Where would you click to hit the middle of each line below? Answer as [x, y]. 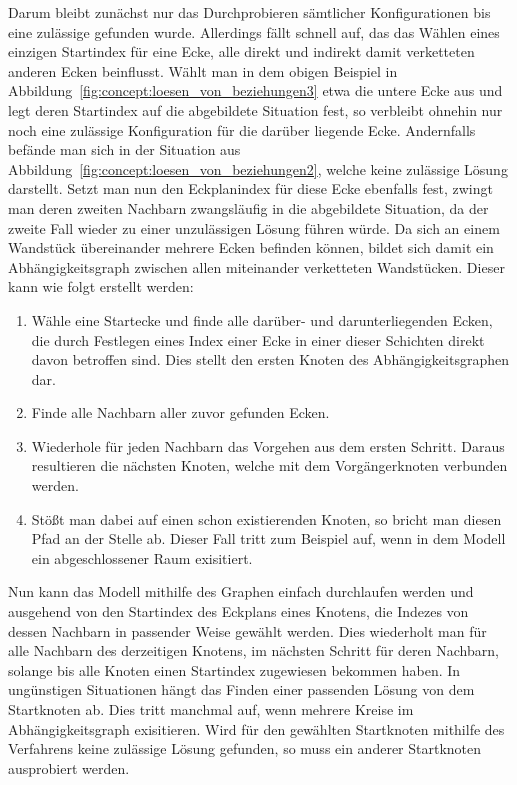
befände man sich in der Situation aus [124, 149]
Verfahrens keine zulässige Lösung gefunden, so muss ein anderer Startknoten [245, 748]
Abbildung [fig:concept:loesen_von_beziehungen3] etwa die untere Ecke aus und [255, 90]
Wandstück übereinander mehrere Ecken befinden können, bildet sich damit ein [251, 247]
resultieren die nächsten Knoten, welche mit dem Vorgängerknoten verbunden [269, 465]
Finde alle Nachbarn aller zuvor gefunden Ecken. [180, 412]
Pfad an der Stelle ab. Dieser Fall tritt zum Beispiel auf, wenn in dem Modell [268, 538]
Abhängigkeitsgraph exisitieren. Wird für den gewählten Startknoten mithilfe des [256, 728]
